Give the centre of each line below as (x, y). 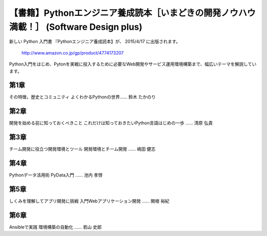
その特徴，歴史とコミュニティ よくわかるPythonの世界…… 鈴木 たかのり (82, 97)
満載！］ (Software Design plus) (76, 27)
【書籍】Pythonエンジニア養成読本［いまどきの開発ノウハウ (132, 13)
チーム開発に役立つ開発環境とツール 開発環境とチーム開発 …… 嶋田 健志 (82, 149)
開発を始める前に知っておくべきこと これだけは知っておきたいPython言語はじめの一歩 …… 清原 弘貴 (111, 123)
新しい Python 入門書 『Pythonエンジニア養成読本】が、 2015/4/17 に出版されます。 (95, 42)
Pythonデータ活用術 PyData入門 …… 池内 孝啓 (56, 175)
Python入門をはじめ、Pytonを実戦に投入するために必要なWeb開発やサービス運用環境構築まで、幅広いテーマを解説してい (133, 64)
